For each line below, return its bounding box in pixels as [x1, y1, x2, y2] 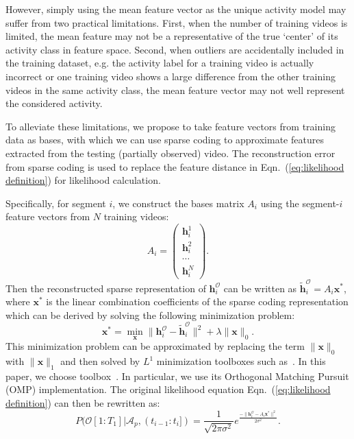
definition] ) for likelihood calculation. [5, 173, 161, 187]
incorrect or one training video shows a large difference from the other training [5, 69, 336, 83]
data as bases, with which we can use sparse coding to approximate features [5, 132, 324, 147]
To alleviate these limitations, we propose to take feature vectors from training [5, 119, 336, 133]
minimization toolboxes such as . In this [156, 354, 326, 368]
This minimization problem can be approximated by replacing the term [5, 339, 305, 353]
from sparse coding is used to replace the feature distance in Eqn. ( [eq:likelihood [5, 159, 344, 174]
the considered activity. [5, 96, 103, 110]
